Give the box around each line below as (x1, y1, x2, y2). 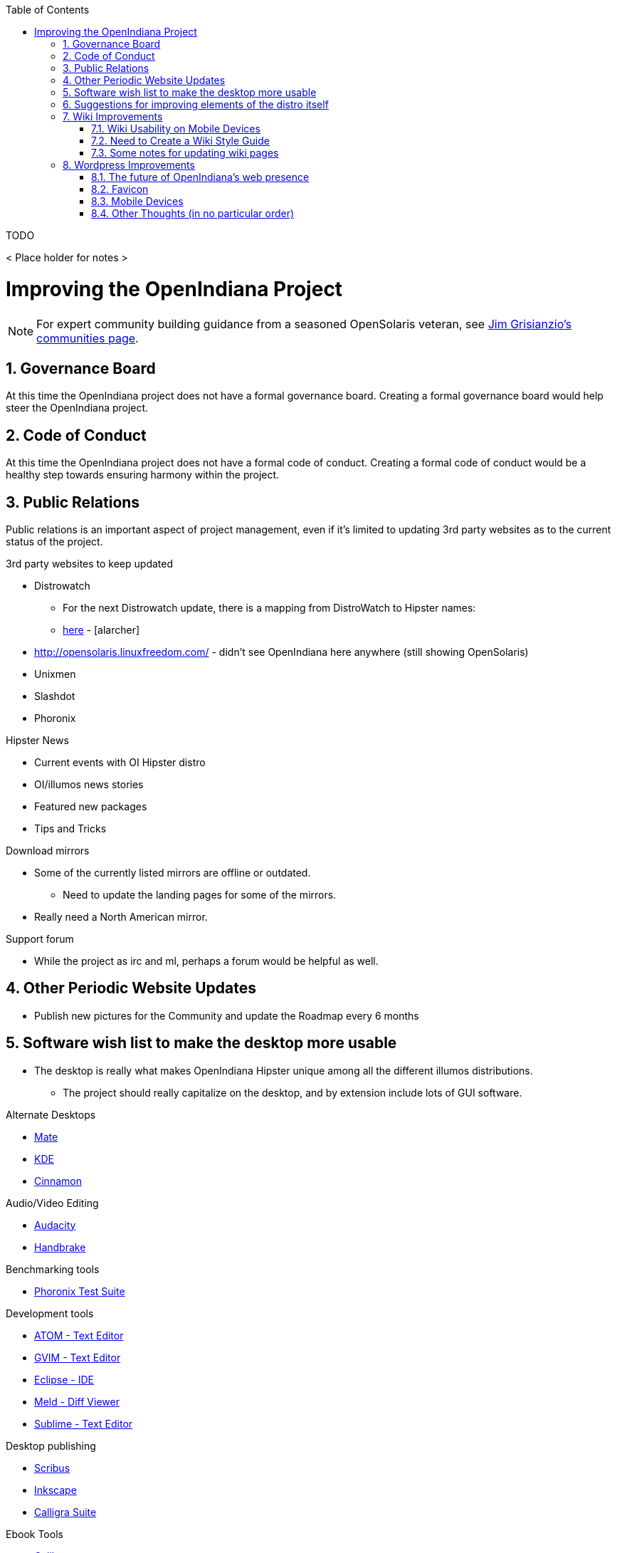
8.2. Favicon (91, 183, 149, 195)
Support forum (6, 933, 74, 946)
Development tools (6, 1307, 94, 1319)
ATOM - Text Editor (34, 1329, 124, 1342)
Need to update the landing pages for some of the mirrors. (63, 889, 337, 901)
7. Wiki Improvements (63, 110, 163, 122)
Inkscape (34, 1483, 77, 1496)
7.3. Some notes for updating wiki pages (91, 147, 279, 159)
